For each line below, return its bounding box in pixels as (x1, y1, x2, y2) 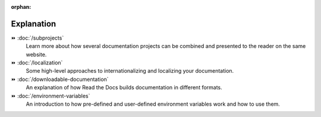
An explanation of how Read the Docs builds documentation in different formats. (26, 84, 222, 91)
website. (26, 51, 47, 58)
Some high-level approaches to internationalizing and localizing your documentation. (26, 67, 234, 74)
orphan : (11, 4, 32, 10)
